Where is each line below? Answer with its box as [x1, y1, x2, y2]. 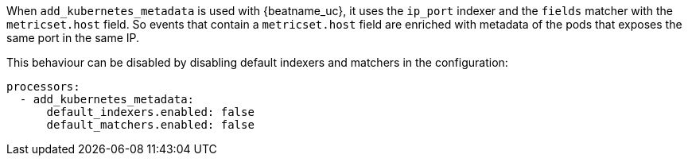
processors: [6, 80, 80, 93]
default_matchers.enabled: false [46, 118, 255, 131]
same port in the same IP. [6, 31, 140, 44]
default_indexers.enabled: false [46, 106, 255, 118]
